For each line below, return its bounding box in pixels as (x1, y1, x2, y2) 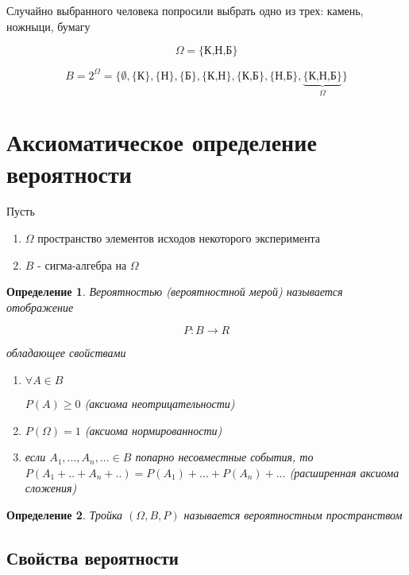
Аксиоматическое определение (6, 126, 317, 158)
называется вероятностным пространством (183, 506, 403, 523)
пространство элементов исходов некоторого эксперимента (37, 230, 321, 247)
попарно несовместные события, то (135, 449, 314, 465)
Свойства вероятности (6, 545, 179, 569)
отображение (6, 298, 74, 315)
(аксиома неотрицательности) (84, 395, 235, 411)
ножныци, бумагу (6, 17, 91, 34)
